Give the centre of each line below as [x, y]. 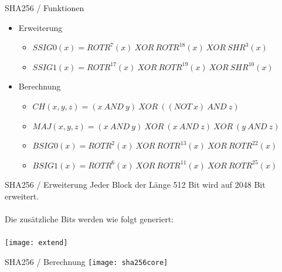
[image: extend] [36, 243]
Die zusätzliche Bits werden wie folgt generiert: [89, 219]
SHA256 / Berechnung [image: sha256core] [86, 261]
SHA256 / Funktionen [45, 8]
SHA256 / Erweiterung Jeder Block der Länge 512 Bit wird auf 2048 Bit [135, 185]
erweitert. [22, 196]
